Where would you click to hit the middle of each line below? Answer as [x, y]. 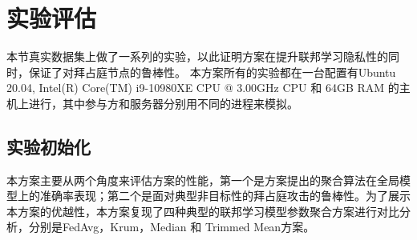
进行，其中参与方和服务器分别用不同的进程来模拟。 [163, 103]
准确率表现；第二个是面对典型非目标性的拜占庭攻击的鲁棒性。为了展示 [225, 196]
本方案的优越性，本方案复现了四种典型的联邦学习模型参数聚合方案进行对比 [203, 211]
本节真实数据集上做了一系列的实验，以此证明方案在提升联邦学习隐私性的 [197, 56]
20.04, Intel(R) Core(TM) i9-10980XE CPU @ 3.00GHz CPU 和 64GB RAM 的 [203, 88]
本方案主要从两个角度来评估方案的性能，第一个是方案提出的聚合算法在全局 [203, 180]
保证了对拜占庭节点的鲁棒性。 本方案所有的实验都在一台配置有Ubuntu [212, 72]
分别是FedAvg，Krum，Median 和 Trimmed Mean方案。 [172, 227]
